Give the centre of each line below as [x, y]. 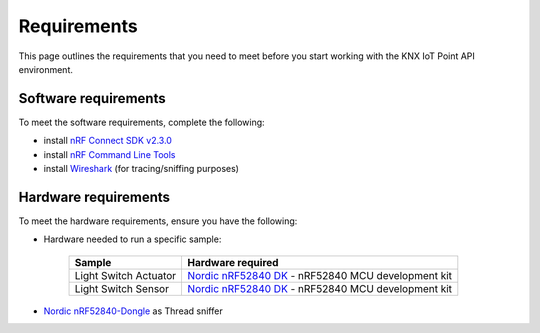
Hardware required [233, 262]
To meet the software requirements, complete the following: [141, 122]
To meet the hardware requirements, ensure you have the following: [158, 221]
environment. [46, 69]
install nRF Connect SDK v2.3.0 [107, 141]
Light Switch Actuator [125, 275]
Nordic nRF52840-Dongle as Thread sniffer [133, 311]
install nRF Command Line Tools [109, 154]
